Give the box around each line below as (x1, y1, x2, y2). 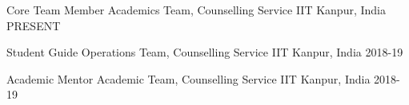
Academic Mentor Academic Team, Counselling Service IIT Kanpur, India (6, 70, 371, 87)
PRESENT (6, 17, 61, 33)
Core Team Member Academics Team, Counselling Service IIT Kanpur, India (6, 2, 386, 17)
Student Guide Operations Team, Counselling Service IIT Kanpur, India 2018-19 (6, 44, 403, 60)
